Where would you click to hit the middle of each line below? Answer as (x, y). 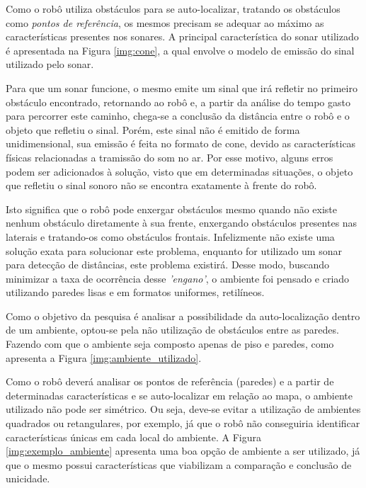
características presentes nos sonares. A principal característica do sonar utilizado (182, 36)
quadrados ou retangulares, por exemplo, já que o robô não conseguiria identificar (183, 423)
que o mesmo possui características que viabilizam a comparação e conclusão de (179, 464)
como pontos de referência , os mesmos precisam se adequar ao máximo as (165, 22)
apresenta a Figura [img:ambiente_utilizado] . (104, 357)
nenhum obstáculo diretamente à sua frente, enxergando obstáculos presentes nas (182, 223)
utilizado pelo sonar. (50, 64)
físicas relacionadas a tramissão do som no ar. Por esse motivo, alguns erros (170, 157)
